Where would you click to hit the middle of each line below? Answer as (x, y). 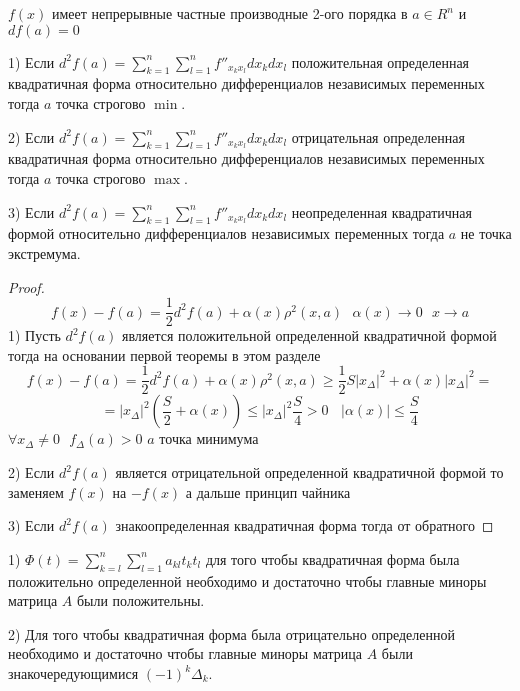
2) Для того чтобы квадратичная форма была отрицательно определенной (231, 633)
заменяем (36, 491)
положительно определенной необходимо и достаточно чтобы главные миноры (247, 580)
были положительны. (140, 600)
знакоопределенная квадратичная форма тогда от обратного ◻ (304, 525)
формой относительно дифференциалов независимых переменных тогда (226, 233)
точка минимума (209, 438)
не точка (486, 233)
